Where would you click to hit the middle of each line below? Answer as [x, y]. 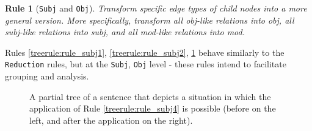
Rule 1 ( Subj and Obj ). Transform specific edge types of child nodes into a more [156, 8]
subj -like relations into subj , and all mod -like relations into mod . [125, 32]
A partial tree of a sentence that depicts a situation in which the [150, 96]
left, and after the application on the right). [111, 120]
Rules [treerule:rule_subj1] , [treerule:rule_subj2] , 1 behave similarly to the [145, 52]
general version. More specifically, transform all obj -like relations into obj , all [150, 20]
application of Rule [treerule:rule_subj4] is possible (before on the [153, 108]
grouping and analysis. [47, 76]
